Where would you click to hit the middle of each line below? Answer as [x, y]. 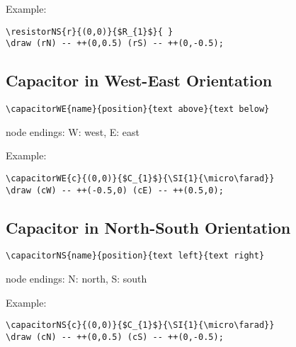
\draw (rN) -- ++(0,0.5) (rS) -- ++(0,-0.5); [115, 44]
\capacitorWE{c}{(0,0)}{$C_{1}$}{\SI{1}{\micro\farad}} [140, 178]
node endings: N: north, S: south [76, 279]
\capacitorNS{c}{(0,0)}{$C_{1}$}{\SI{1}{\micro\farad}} [140, 325]
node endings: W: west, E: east [73, 131]
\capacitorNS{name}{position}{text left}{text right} [135, 256]
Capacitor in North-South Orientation [148, 227]
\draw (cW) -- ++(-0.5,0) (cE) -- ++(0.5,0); [115, 190]
